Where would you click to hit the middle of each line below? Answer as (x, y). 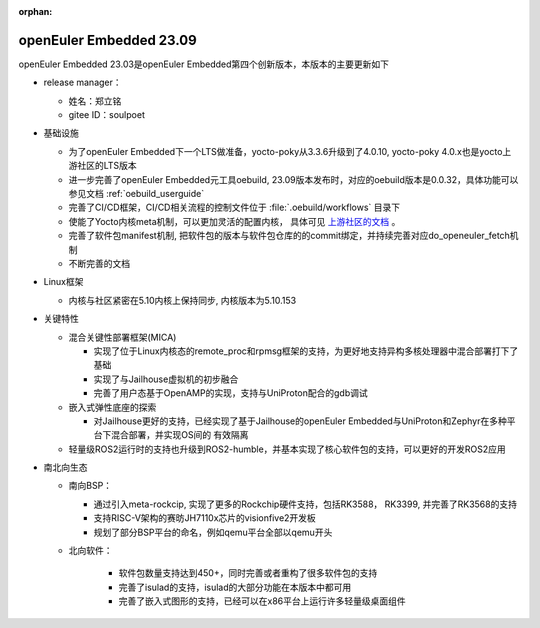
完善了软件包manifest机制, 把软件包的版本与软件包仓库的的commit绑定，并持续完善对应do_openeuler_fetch (289, 236)
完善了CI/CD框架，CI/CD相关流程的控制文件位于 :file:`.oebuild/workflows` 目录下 (234, 207)
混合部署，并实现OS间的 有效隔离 (179, 435)
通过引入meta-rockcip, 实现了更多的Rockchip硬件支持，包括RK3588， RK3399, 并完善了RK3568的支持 (305, 504)
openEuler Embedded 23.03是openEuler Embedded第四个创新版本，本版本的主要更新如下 (204, 64)
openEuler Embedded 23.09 (107, 40)
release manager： (82, 82)
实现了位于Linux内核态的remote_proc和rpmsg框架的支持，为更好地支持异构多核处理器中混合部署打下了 (306, 351)
